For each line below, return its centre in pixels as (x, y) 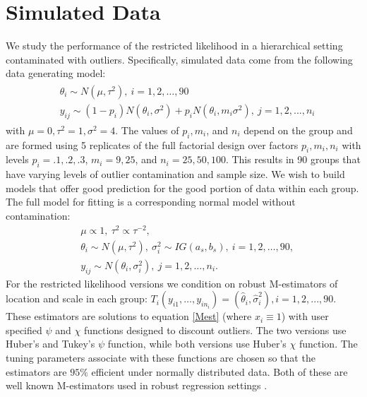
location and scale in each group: (77, 298)
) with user (305, 316)
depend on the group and (298, 130)
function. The (328, 344)
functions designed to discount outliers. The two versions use (215, 330)
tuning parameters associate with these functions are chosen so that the (161, 357)
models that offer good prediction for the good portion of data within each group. (182, 188)
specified (24, 330)
